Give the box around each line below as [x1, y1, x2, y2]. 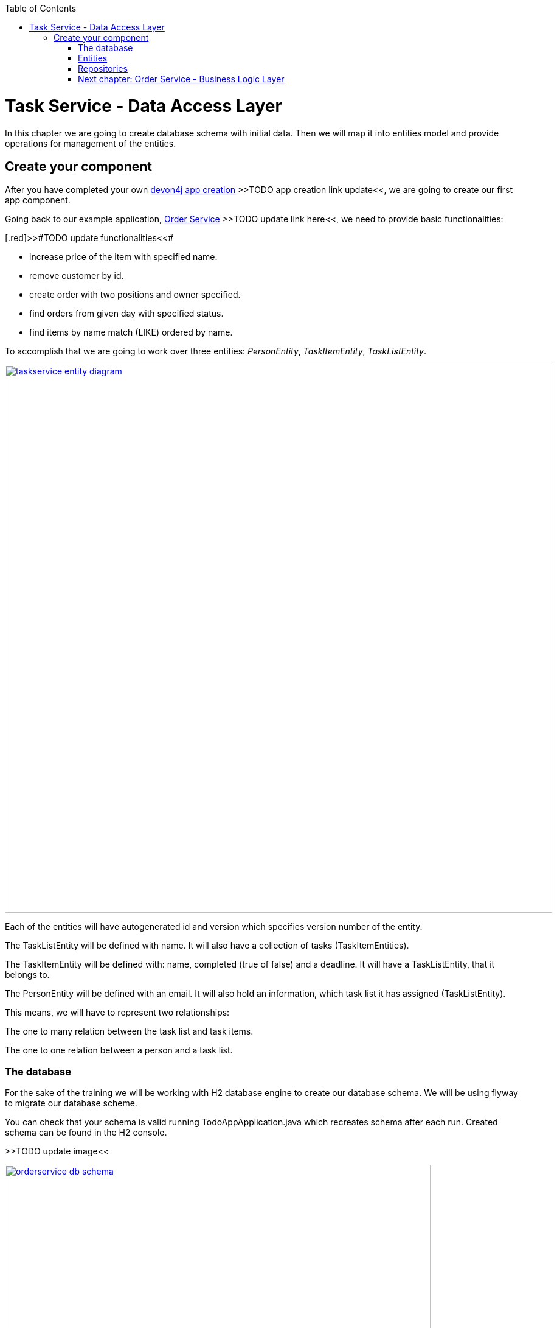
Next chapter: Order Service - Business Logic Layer [78, 74, 285, 84]
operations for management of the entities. [5, 138, 176, 149]
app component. [5, 195, 71, 206]
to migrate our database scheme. [5, 1098, 137, 1109]
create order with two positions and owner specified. [29, 289, 241, 300]
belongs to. [5, 969, 50, 980]
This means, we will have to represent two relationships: [5, 1007, 230, 1018]
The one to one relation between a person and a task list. [5, 1045, 233, 1056]
